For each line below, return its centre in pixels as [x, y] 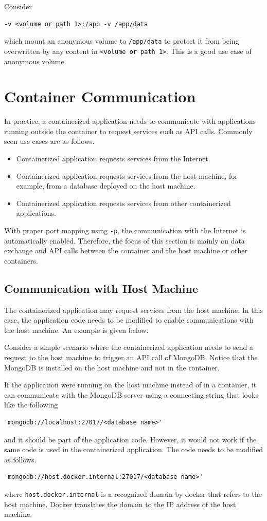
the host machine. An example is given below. [76, 330]
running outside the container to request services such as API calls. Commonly [128, 131]
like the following [31, 405]
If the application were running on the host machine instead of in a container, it [130, 385]
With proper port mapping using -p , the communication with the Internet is [125, 230]
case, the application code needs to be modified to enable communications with [129, 320]
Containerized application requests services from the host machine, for [127, 175]
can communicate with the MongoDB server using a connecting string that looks [131, 394]
